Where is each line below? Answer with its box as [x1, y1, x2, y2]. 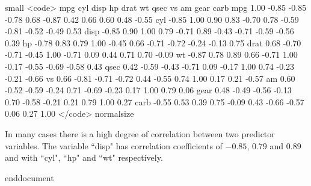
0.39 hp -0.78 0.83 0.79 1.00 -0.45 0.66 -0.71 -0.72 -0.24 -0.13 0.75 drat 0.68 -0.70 [5, 36, 301, 49]
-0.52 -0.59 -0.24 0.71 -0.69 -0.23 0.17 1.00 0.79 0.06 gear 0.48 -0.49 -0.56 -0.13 [5, 84, 292, 96]
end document [5, 171, 54, 184]
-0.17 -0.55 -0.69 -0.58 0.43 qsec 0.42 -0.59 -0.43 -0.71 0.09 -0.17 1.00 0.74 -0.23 [5, 60, 295, 72]
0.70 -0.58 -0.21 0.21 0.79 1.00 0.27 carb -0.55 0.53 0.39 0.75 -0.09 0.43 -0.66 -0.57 [5, 95, 304, 108]
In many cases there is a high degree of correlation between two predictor [5, 127, 275, 140]
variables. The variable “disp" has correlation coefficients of [5, 139, 223, 152]
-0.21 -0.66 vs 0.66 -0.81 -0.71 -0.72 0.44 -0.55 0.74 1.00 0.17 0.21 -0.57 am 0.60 [5, 72, 295, 84]
